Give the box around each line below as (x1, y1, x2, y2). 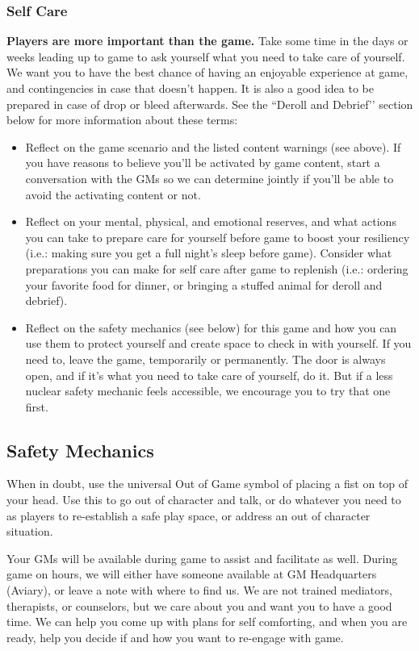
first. (25, 398, 48, 415)
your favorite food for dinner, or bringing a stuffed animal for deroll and (25, 276, 383, 293)
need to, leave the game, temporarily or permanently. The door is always (25, 350, 386, 367)
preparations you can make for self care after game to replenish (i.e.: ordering (25, 260, 409, 277)
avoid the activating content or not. (25, 186, 201, 202)
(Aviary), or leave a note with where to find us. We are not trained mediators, (6, 582, 392, 599)
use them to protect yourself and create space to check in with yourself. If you (25, 335, 412, 352)
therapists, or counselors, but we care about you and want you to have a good (6, 597, 392, 614)
